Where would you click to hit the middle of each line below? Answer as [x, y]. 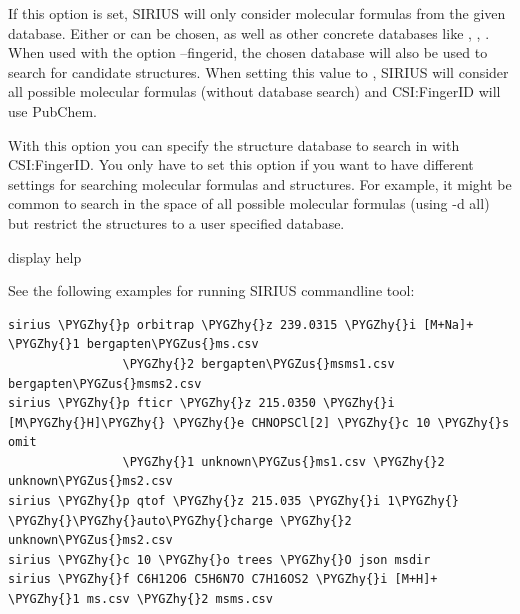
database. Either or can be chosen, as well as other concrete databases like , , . [249, 32]
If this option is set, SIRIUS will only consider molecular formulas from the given [257, 13]
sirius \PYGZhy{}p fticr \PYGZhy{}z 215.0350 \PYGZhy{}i [201, 403]
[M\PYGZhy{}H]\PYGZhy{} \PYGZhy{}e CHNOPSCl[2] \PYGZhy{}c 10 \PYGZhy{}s [259, 422]
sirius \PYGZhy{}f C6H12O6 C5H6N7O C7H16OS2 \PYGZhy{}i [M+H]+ [223, 579]
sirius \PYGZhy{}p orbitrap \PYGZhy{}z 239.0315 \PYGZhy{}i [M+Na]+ [241, 324]
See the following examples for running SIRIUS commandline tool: [211, 290]
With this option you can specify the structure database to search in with [234, 144]
